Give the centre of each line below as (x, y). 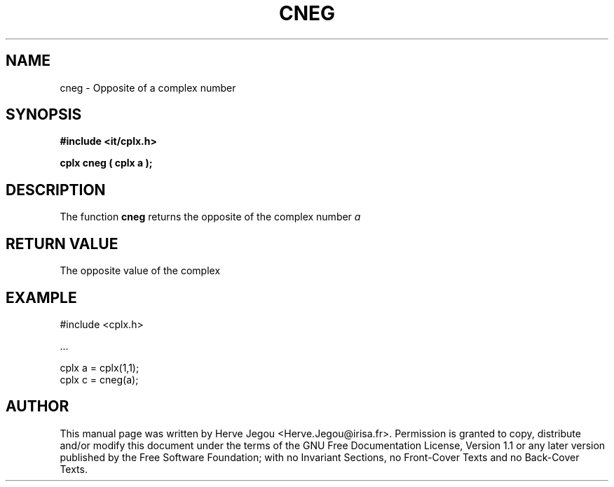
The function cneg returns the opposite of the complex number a (210, 217)
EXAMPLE (41, 297)
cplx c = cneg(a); (99, 379)
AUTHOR (37, 407)
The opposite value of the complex (140, 271)
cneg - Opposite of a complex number (148, 87)
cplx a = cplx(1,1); (100, 367)
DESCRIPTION (56, 190)
